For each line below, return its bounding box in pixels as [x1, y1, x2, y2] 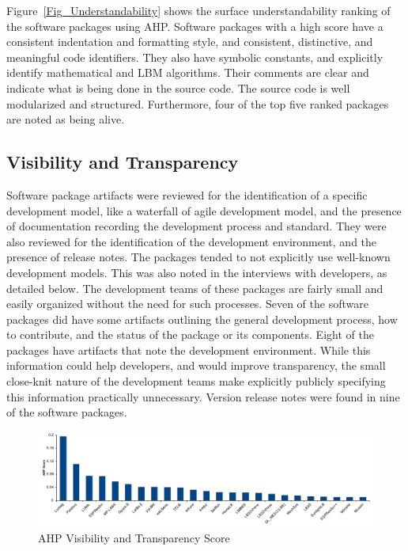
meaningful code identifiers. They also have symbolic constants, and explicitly [6, 48, 383, 65]
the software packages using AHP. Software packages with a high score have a [6, 17, 383, 34]
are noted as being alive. [6, 111, 125, 127]
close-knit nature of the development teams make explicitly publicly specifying [6, 373, 386, 389]
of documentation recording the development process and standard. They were [6, 218, 387, 234]
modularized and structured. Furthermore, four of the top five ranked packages [6, 95, 389, 112]
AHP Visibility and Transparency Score [38, 529, 230, 545]
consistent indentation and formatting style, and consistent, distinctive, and [6, 33, 373, 50]
